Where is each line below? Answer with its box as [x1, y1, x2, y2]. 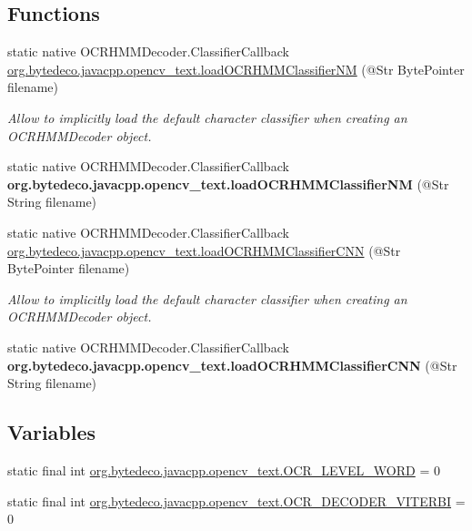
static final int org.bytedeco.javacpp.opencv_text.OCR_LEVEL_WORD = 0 [7, 460, 440, 479]
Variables [7, 418, 96, 446]
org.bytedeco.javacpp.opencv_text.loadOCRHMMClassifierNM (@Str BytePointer [7, 59, 465, 78]
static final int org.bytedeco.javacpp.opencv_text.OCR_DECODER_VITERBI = [7, 491, 466, 510]
